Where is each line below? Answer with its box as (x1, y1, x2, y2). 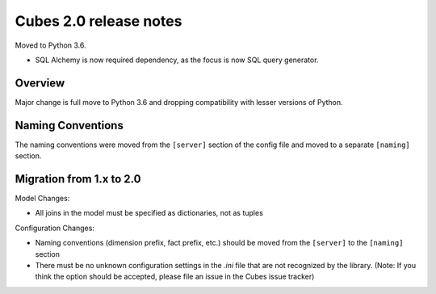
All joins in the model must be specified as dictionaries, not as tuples (35, 208, 264, 218)
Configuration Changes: (15, 223, 94, 233)
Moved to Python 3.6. (15, 40, 86, 50)
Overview (15, 76, 65, 90)
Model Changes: (15, 194, 70, 204)
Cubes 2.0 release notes (15, 12, 182, 30)
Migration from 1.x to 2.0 (15, 172, 141, 186)
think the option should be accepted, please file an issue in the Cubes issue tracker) (35, 271, 315, 282)
